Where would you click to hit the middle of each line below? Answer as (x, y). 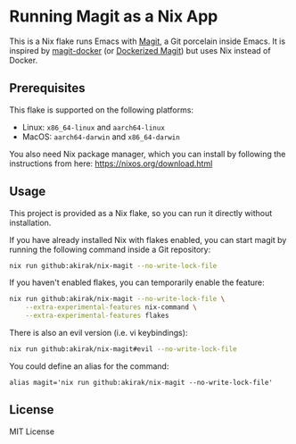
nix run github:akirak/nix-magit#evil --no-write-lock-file (123, 349)
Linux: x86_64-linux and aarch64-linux (93, 127)
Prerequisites (47, 88)
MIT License (32, 431)
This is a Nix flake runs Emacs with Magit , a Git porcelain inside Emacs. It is (148, 41)
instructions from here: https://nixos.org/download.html (111, 163)
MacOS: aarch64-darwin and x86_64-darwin (101, 137)
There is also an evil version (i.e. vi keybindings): (99, 333)
